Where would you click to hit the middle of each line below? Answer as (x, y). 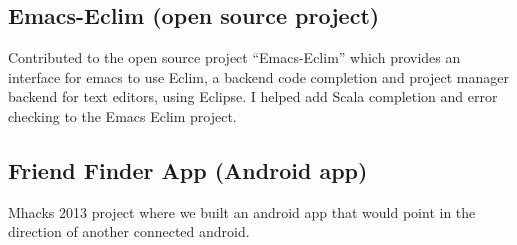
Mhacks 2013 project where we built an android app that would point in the (242, 211)
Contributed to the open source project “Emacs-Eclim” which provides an (234, 57)
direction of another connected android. (129, 231)
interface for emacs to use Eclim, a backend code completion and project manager (258, 76)
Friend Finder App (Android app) (188, 169)
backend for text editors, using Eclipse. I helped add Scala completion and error (253, 96)
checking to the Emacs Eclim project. (122, 115)
